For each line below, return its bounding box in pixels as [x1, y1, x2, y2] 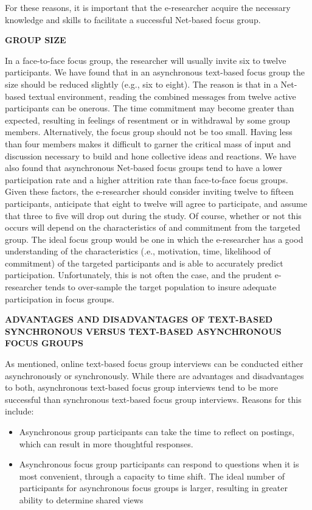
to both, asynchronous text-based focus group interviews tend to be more [5, 381, 278, 394]
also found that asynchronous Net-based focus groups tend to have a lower [5, 161, 282, 174]
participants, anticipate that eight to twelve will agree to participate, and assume [5, 197, 307, 209]
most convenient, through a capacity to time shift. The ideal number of [19, 469, 285, 482]
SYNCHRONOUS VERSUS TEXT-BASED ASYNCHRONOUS [5, 324, 282, 337]
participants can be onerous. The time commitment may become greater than [5, 102, 294, 114]
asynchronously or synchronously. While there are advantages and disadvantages [5, 369, 304, 382]
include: [5, 405, 34, 417]
